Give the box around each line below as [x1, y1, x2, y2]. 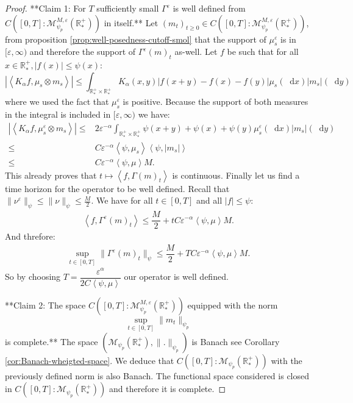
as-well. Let [174, 45, 218, 58]
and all [196, 194, 223, 207]
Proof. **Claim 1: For [5, 2, 86, 14]
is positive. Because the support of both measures [123, 95, 308, 108]
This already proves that [5, 168, 97, 181]
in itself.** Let [104, 16, 159, 29]
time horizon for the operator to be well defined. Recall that [5, 182, 230, 194]
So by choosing [5, 270, 61, 283]
